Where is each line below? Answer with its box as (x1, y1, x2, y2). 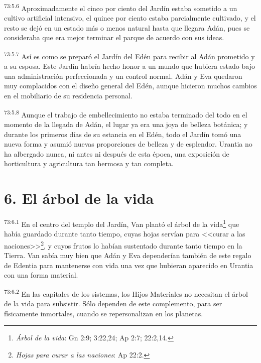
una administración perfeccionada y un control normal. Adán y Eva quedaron (4, 70, 242, 81)
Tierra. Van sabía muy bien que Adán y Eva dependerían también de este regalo (4, 250, 251, 261)
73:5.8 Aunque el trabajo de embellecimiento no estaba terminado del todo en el (4, 107, 247, 119)
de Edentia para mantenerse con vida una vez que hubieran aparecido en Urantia (4, 260, 253, 270)
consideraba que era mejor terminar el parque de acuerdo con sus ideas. (4, 32, 224, 43)
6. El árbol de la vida (4, 188, 154, 208)
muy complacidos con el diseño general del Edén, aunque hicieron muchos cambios (4, 80, 257, 91)
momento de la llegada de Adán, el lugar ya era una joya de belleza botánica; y (4, 118, 248, 129)
